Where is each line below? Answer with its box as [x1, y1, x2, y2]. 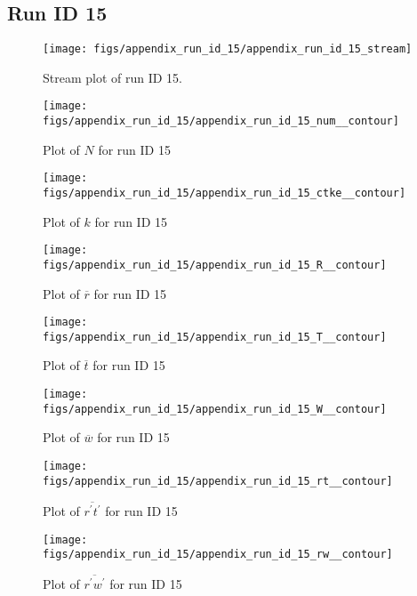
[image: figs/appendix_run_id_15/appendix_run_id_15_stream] [43, 43, 413, 56]
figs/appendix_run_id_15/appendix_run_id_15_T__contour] [43, 330, 387, 343]
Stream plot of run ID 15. [43, 68, 183, 86]
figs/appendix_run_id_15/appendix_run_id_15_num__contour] [43, 115, 399, 128]
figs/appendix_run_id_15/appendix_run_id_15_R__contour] [43, 258, 387, 271]
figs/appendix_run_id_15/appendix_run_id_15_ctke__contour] [43, 187, 406, 200]
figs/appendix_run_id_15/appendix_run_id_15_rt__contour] [43, 474, 393, 487]
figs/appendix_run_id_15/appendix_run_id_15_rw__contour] [43, 548, 393, 561]
